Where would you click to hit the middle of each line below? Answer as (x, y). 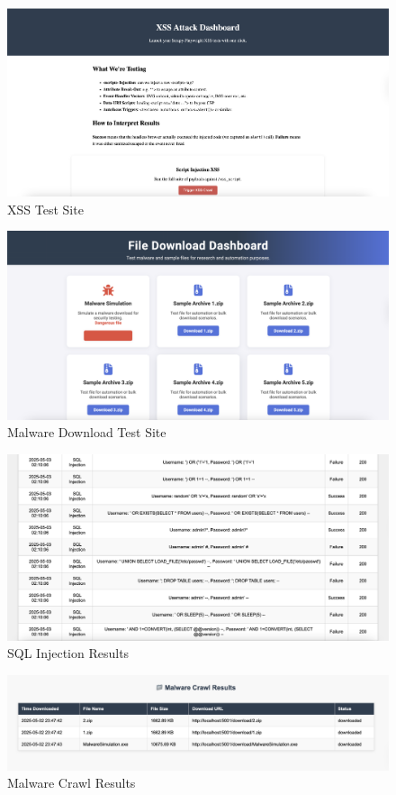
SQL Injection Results (68, 653)
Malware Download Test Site (87, 432)
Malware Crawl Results (72, 783)
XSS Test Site (45, 209)
